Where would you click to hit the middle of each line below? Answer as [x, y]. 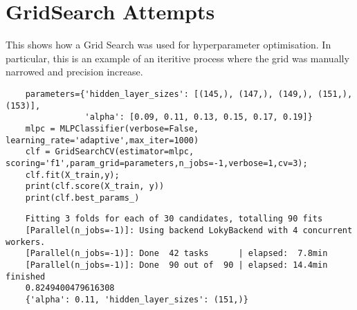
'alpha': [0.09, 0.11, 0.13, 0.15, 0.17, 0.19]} [199, 117]
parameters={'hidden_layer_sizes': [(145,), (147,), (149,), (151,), [189, 94]
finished [26, 276]
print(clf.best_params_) [82, 198]
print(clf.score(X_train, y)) [95, 186]
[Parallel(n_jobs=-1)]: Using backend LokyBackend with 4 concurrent [189, 231]
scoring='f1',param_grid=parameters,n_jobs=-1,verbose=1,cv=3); [157, 163]
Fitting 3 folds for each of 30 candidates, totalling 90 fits [174, 219]
